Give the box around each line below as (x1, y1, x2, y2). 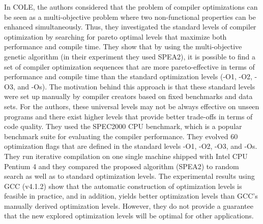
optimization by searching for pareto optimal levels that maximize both (4, 31, 227, 42)
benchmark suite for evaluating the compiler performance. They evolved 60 (4, 131, 238, 141)
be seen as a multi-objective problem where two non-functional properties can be (4, 11, 256, 22)
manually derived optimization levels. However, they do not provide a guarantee (4, 200, 253, 211)
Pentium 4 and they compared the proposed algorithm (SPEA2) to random (4, 161, 239, 171)
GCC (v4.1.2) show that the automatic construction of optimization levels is (4, 180, 242, 191)
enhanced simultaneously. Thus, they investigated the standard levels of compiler (4, 21, 256, 32)
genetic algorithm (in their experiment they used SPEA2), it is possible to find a (4, 51, 255, 61)
